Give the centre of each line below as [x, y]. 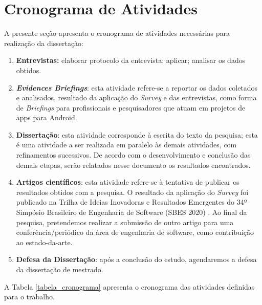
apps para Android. [47, 117]
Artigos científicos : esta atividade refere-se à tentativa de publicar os [128, 182]
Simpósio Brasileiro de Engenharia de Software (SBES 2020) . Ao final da [132, 212]
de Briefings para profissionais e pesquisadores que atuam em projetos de [131, 107]
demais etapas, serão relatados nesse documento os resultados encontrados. [133, 165]
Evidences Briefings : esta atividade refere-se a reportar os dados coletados [137, 87]
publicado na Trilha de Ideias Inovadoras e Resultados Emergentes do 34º [132, 202]
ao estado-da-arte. [44, 242]
